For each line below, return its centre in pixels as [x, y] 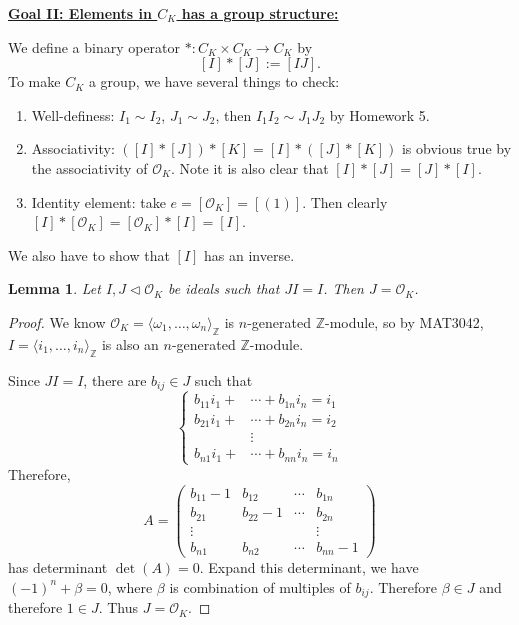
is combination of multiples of [260, 586]
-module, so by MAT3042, [404, 321]
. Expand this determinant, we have [309, 567]
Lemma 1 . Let [54, 288]
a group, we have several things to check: [214, 81]
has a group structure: [260, 13]
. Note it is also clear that [250, 167]
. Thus [118, 607]
